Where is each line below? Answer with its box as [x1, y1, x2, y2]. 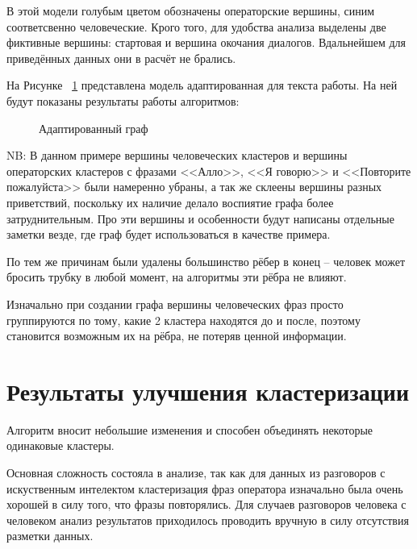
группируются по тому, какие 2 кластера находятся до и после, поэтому [6, 311, 361, 328]
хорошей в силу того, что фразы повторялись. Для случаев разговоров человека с [6, 496, 407, 513]
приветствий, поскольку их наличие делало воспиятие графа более [6, 193, 334, 210]
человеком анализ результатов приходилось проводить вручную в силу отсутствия [6, 511, 409, 528]
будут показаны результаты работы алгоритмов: [6, 92, 240, 109]
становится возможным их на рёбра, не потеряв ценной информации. [6, 327, 347, 344]
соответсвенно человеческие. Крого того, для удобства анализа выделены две [6, 18, 386, 35]
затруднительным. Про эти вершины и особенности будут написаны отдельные [6, 210, 394, 227]
